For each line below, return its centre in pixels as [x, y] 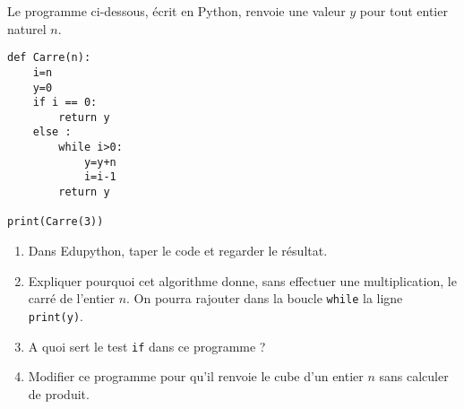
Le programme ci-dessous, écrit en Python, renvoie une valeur [176, 11]
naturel [27, 28]
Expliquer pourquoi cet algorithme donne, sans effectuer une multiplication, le [242, 280]
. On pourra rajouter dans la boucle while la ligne [265, 298]
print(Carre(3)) [56, 222]
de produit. [59, 393]
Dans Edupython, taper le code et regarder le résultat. [178, 251]
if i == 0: [65, 103]
